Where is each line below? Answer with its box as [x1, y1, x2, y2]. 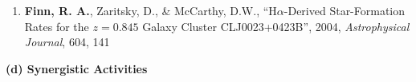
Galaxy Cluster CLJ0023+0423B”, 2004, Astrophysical [142, 18, 410, 34]
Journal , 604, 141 [24, 33, 110, 50]
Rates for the [24, 18, 89, 34]
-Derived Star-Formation [283, 2, 406, 18]
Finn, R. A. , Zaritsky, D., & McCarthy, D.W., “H [24, 2, 277, 18]
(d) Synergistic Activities [6, 60, 148, 76]
